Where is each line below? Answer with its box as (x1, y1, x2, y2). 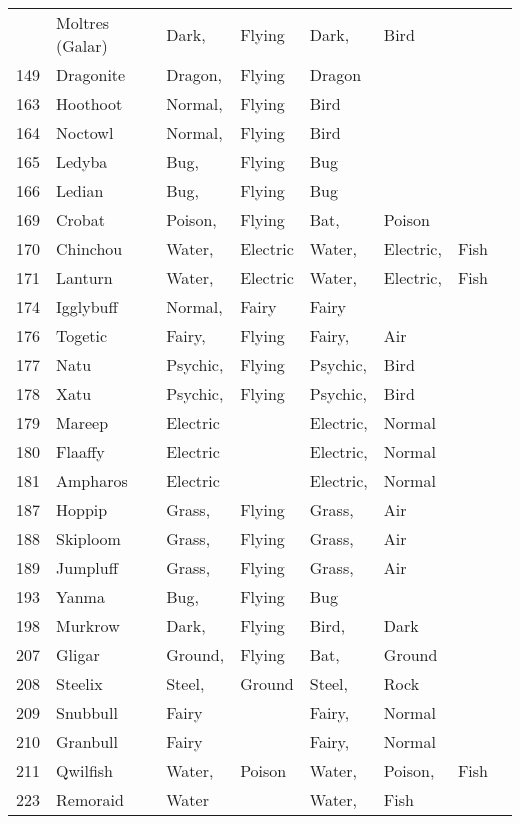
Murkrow (56, 614, 120, 637)
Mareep (56, 411, 109, 434)
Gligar (56, 643, 100, 666)
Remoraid (56, 788, 124, 811)
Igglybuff (56, 295, 118, 318)
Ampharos (56, 469, 128, 492)
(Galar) (56, 34, 108, 57)
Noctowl (56, 121, 114, 144)
